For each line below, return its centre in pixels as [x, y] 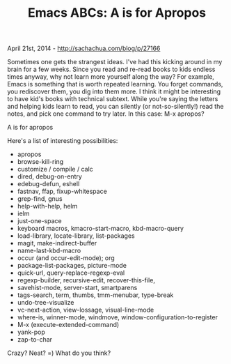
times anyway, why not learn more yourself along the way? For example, [111, 77]
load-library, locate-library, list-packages [76, 236]
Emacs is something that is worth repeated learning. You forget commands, [115, 84]
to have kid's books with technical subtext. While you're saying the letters [113, 99]
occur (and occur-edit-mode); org [66, 258]
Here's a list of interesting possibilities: [63, 141]
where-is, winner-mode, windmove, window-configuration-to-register [117, 317]
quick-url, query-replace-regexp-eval [71, 273]
